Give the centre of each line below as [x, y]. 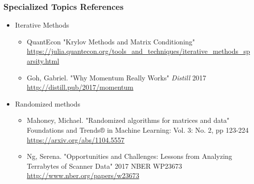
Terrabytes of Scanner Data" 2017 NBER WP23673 [104, 166]
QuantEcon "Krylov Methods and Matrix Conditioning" [111, 41]
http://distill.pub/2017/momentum [80, 87]
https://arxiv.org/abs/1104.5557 [76, 139]
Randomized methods [48, 103]
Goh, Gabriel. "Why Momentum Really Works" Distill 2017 [116, 77]
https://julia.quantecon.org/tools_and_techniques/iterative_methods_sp [138, 51]
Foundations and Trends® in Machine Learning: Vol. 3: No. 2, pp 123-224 [138, 129]
